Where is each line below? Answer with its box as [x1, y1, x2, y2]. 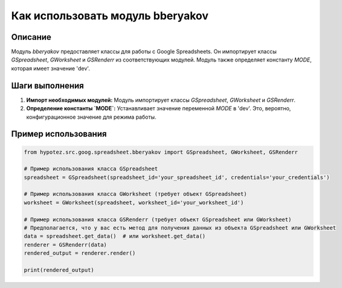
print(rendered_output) [24, 267, 95, 274]
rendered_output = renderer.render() [24, 250, 136, 257]
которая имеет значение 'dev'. [11, 64, 90, 72]
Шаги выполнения [11, 80, 84, 90]
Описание [11, 32, 51, 42]
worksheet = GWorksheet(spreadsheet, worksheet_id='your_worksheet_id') [24, 199, 244, 206]
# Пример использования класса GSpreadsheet [24, 166, 158, 172]
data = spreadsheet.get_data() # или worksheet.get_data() [24, 233, 206, 240]
